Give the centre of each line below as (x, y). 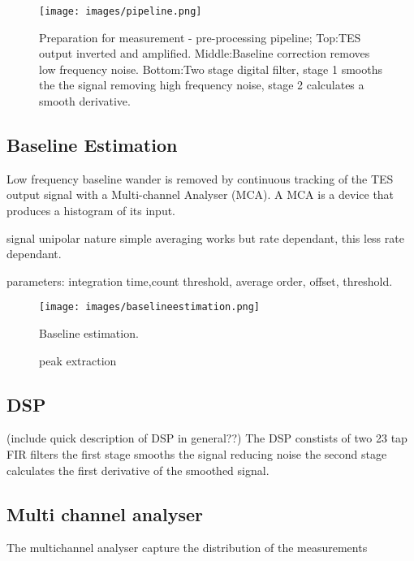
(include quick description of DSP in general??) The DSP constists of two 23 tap (207, 438)
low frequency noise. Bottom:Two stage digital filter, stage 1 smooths (211, 69)
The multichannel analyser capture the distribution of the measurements (187, 548)
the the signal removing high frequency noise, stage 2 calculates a (202, 85)
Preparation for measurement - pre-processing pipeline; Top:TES (200, 37)
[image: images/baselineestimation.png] (150, 307)
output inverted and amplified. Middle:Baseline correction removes (205, 53)
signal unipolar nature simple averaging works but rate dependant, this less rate (205, 237)
